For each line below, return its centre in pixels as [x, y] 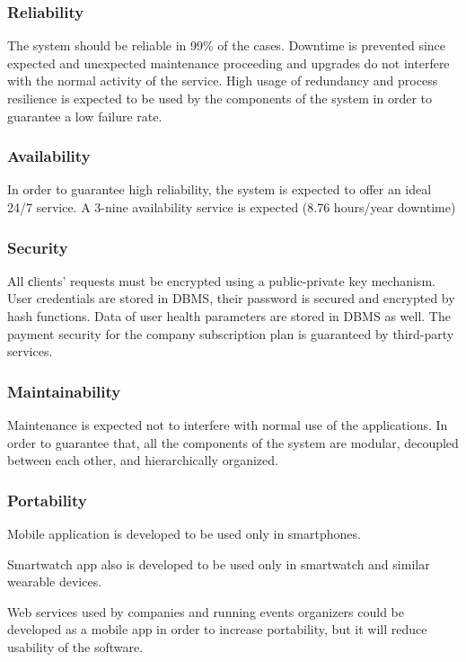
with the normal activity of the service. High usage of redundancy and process [223, 81]
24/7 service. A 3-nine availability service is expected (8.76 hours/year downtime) [232, 207]
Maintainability [64, 391]
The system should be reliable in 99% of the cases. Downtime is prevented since [227, 45]
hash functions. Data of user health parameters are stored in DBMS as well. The [229, 316]
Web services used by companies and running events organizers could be [206, 611]
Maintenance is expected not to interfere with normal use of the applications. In [228, 425]
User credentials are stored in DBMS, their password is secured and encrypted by [231, 298]
